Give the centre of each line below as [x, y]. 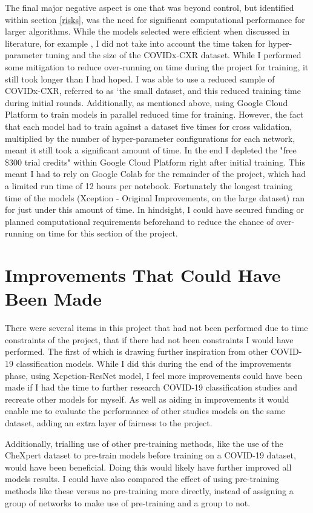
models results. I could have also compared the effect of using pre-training [142, 479]
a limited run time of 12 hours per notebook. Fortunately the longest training [149, 185]
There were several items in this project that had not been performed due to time [156, 328]
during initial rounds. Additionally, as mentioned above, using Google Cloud [147, 102]
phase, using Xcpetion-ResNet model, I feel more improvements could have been [154, 375]
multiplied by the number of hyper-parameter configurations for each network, [150, 138]
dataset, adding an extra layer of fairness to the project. [109, 422]
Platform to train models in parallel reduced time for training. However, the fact [154, 114]
